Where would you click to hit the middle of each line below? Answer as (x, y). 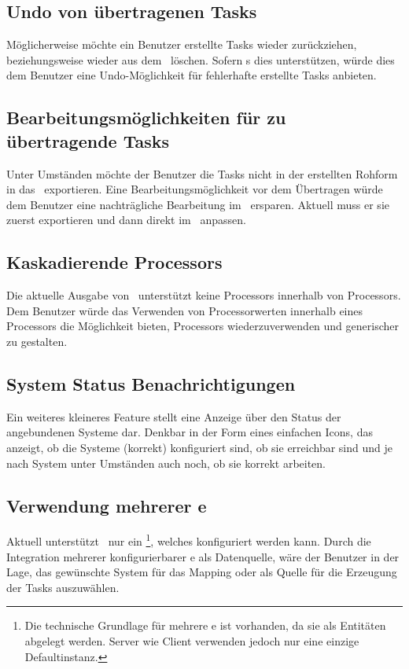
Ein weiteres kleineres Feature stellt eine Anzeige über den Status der (174, 416)
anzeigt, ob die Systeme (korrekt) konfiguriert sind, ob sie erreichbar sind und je (199, 447)
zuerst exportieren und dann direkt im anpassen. (126, 220)
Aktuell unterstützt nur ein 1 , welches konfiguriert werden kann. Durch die (189, 540)
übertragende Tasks (88, 140)
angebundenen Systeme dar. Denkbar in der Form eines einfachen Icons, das (190, 432)
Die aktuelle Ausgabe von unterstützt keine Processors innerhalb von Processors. (204, 295)
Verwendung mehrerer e (107, 505)
